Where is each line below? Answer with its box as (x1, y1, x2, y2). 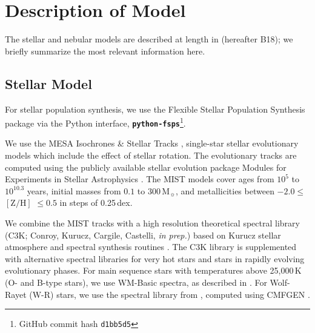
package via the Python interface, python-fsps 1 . (5, 115, 186, 129)
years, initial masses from (27, 184, 121, 197)
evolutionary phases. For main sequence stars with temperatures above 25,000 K (5, 264, 302, 277)
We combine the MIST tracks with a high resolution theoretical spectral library (5, 216, 300, 229)
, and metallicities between (175, 184, 274, 197)
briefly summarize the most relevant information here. (5, 44, 205, 57)
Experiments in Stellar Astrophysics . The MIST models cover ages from (5, 173, 274, 185)
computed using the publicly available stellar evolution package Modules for (5, 160, 287, 173)
